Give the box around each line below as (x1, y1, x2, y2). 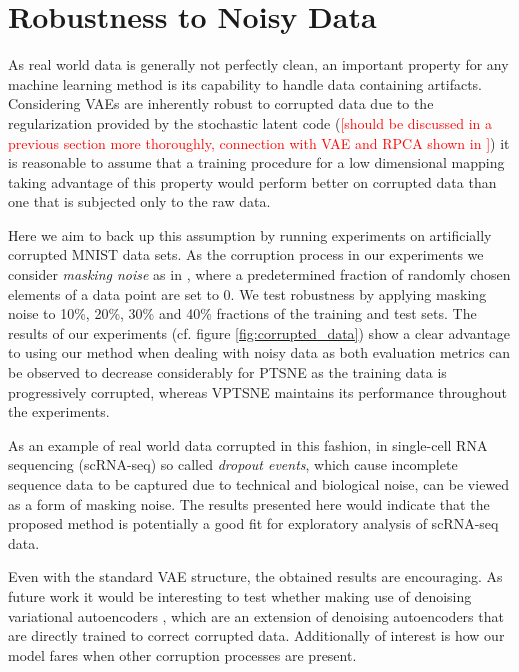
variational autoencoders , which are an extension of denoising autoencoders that (8, 605, 504, 626)
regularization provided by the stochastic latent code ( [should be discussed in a (8, 112, 492, 133)
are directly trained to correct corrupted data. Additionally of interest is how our (8, 625, 505, 646)
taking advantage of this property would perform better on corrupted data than (8, 171, 497, 192)
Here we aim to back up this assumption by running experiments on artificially (8, 224, 492, 245)
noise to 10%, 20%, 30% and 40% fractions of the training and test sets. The (8, 303, 477, 324)
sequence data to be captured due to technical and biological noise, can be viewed (8, 474, 510, 494)
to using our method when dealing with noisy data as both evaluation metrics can (8, 342, 511, 363)
